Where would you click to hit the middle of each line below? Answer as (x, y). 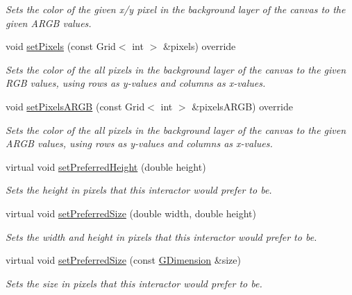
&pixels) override (199, 46)
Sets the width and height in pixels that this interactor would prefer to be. (161, 236)
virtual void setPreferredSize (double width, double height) (131, 213)
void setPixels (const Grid (61, 46)
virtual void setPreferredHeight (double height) (106, 166)
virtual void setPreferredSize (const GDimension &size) (123, 260)
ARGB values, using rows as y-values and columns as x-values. (139, 143)
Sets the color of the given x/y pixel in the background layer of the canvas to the (176, 9)
